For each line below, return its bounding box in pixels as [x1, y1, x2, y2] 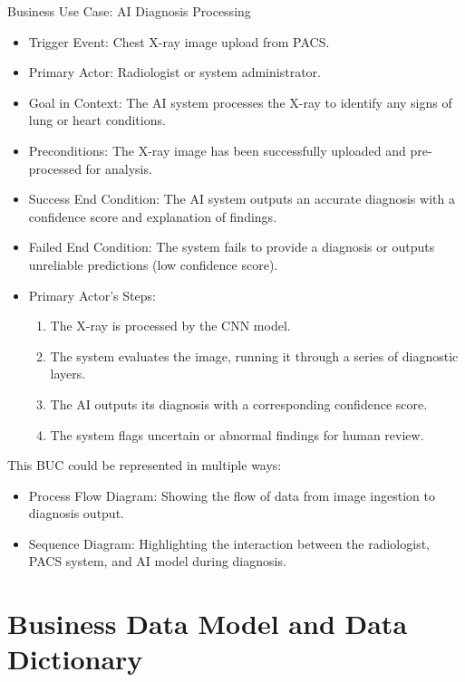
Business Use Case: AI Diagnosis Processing [7, 2, 251, 20]
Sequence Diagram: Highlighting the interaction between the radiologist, [28, 533, 430, 552]
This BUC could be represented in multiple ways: [7, 456, 282, 475]
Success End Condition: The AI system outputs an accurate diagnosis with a [28, 189, 455, 208]
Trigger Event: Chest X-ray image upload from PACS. [28, 32, 330, 51]
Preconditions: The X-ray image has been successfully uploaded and [28, 140, 406, 159]
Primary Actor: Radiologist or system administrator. [28, 62, 321, 82]
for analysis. [85, 158, 152, 178]
